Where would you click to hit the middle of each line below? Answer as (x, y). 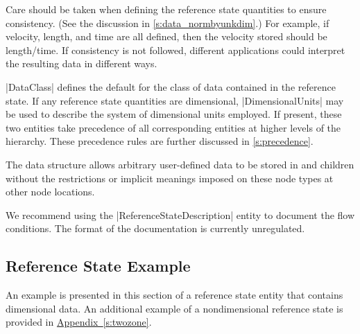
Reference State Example (98, 266)
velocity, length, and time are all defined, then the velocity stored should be (166, 36)
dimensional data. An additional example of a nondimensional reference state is (174, 308)
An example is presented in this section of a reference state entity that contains (174, 295)
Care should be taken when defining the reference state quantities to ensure (166, 9)
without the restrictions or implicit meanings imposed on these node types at (170, 178)
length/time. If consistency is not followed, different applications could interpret (175, 50)
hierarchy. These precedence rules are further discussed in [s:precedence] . (160, 141)
